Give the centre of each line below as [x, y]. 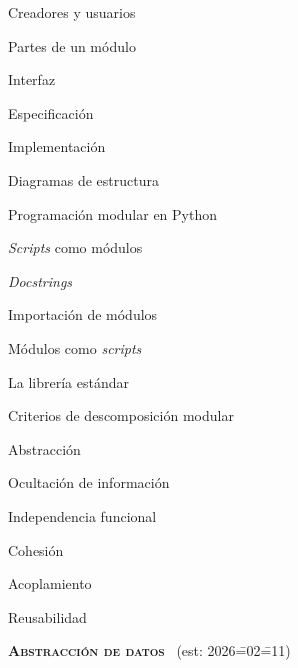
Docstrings [40, 280]
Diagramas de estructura [83, 179]
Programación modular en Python [112, 213]
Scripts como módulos [75, 247]
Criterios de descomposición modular [121, 415]
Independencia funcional [82, 515]
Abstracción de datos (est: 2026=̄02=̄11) [149, 650]
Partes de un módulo [72, 45]
